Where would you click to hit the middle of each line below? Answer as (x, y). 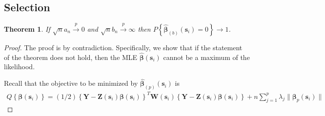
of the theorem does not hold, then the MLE (71, 57)
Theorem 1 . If (27, 29)
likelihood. (20, 67)
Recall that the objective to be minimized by (71, 83)
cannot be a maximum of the (206, 57)
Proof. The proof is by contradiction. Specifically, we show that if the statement (123, 47)
